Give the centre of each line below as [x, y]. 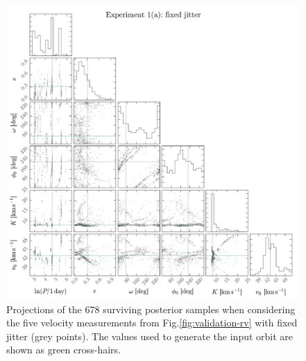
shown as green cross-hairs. [63, 350]
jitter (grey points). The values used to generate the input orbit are [150, 336]
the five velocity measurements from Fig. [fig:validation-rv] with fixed [152, 323]
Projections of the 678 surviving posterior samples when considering [151, 309]
